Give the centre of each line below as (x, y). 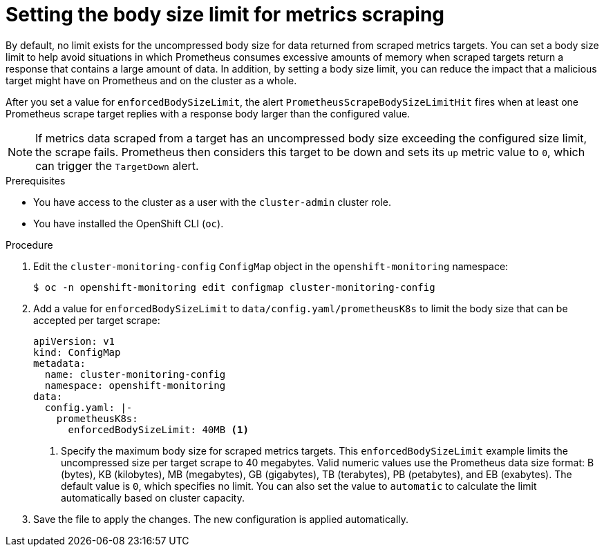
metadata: (59, 363)
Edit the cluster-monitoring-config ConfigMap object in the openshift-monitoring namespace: (271, 266)
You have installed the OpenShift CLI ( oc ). (129, 223)
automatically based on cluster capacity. (153, 497)
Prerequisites (36, 180)
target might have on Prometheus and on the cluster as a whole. (151, 80)
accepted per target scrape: (97, 320)
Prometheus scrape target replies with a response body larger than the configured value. (208, 113)
